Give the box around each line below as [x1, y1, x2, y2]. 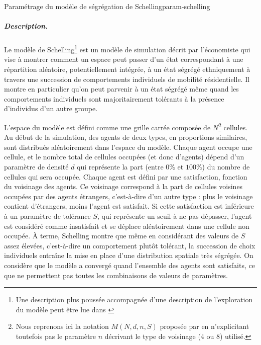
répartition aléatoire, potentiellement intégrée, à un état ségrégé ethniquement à [4, 64, 250, 74]
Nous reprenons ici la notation [16, 321, 109, 331]
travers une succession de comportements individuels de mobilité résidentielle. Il [4, 73, 250, 84]
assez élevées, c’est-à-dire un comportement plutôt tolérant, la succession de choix [4, 240, 255, 250]
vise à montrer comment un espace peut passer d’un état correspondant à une [4, 54, 243, 64]
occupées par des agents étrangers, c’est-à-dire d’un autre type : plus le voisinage [4, 191, 253, 201]
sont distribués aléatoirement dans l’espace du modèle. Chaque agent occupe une [4, 141, 252, 152]
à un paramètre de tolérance [4, 210, 91, 221]
